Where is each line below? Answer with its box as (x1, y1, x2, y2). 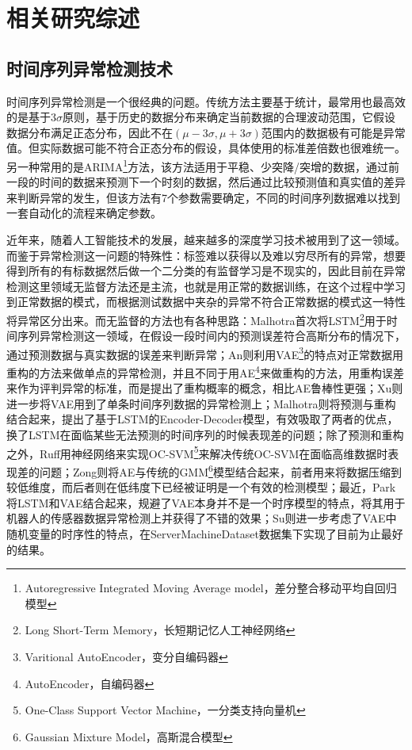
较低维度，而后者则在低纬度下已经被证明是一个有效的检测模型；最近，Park (6, 479, 396, 496)
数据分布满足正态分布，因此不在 (6, 124, 173, 140)
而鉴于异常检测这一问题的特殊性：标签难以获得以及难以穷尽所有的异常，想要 (6, 247, 406, 263)
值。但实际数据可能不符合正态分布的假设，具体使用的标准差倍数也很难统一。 (6, 140, 406, 156)
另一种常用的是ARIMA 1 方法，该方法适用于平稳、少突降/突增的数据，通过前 (6, 155, 400, 174)
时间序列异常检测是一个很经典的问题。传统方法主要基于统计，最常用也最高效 (6, 93, 406, 109)
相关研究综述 (6, 2, 140, 34)
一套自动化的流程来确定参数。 (6, 205, 162, 221)
